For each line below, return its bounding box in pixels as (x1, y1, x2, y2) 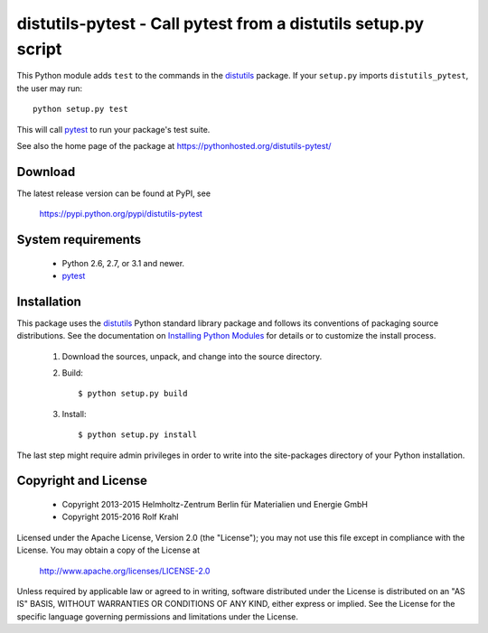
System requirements (16, 232, 142, 247)
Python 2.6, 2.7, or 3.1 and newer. (61, 257, 185, 268)
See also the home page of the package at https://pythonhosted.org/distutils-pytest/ (16, 140, 332, 151)
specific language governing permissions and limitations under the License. (16, 610, 298, 622)
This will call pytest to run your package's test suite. (16, 124, 211, 135)
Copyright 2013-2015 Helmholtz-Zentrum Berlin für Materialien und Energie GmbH (61, 499, 368, 510)
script (16, 39, 62, 59)
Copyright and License (16, 473, 148, 489)
